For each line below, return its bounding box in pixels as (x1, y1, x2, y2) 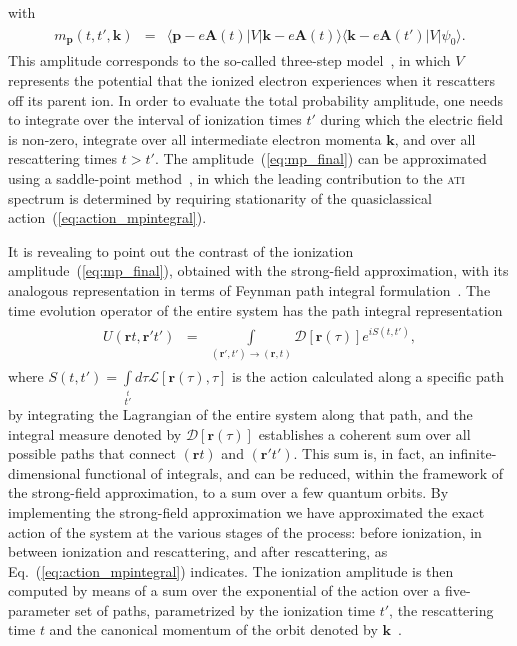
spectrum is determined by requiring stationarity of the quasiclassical (8, 187, 432, 208)
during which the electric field (320, 109, 504, 130)
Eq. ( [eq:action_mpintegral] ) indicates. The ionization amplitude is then (8, 560, 454, 581)
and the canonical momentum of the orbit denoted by (49, 619, 378, 640)
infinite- (448, 443, 497, 464)
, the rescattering (389, 599, 494, 620)
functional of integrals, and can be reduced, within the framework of (85, 462, 504, 483)
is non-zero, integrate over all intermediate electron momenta (8, 128, 382, 149)
